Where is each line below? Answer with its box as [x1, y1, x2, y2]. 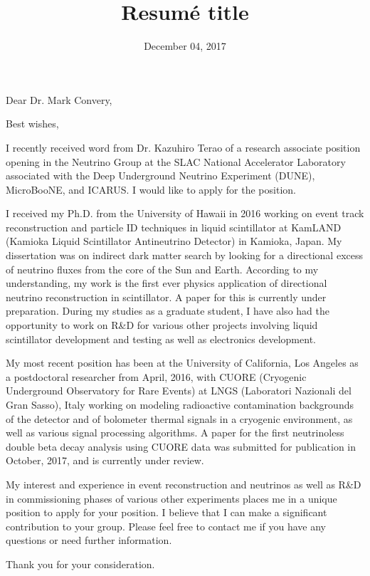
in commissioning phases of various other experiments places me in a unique [6, 491, 337, 506]
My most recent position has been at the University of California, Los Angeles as [6, 355, 359, 370]
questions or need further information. [6, 533, 172, 548]
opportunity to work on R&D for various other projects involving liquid [6, 318, 318, 332]
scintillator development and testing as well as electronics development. [6, 331, 316, 346]
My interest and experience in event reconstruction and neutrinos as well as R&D [6, 476, 361, 491]
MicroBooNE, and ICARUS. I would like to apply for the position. [6, 182, 296, 197]
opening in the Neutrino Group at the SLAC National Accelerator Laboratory [6, 154, 346, 169]
